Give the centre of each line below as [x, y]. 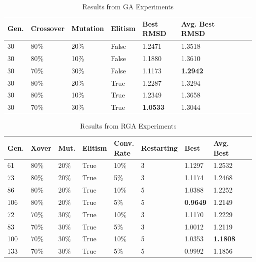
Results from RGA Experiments [128, 126]
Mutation [88, 28]
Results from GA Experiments [128, 6]
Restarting [159, 147]
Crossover [48, 28]
